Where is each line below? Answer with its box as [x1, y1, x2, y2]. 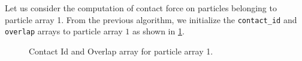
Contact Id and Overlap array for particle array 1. [29, 44, 213, 57]
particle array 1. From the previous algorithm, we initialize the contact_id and [5, 13, 297, 25]
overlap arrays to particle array [5, 25, 123, 37]
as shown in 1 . [132, 25, 185, 37]
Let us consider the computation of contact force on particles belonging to [5, 2, 277, 14]
